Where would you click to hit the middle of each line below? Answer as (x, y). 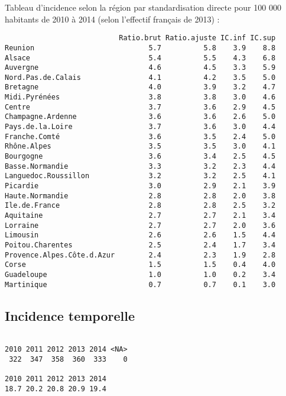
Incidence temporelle (70, 315)
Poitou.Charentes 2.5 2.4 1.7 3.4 (140, 245)
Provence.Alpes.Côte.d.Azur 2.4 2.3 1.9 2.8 (140, 255)
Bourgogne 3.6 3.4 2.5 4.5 (140, 157)
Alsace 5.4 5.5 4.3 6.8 (140, 58)
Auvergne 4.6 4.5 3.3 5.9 (140, 68)
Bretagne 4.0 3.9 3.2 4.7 (140, 87)
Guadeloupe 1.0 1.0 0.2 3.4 (140, 274)
